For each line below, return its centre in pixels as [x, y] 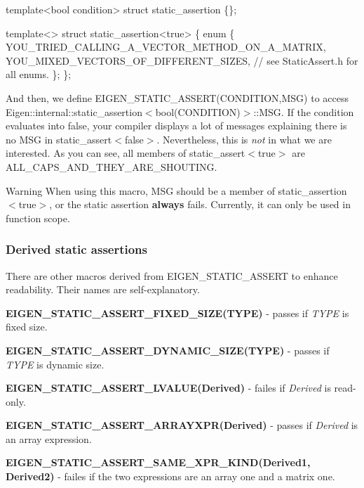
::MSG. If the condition [304, 111]
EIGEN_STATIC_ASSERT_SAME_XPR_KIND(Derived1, [158, 462]
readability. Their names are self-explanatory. [103, 289]
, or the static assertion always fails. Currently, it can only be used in [200, 204]
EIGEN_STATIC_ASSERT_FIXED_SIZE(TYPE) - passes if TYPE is [177, 313]
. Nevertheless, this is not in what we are [244, 139]
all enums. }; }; [39, 74]
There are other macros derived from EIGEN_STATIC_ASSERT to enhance [172, 275]
